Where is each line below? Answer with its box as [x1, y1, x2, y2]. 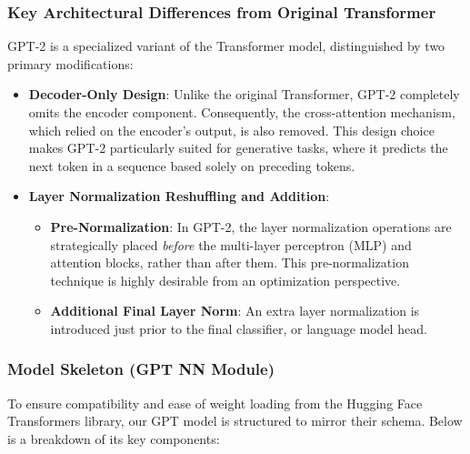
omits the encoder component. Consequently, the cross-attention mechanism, [28, 103, 455, 121]
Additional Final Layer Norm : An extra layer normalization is [50, 301, 420, 320]
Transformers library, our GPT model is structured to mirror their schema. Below [7, 411, 463, 430]
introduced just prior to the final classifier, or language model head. [50, 318, 427, 338]
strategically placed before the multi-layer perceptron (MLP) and [50, 235, 412, 254]
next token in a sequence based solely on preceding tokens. [28, 156, 355, 175]
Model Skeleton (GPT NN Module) [7, 358, 275, 380]
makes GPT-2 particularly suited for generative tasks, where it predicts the [28, 138, 448, 157]
